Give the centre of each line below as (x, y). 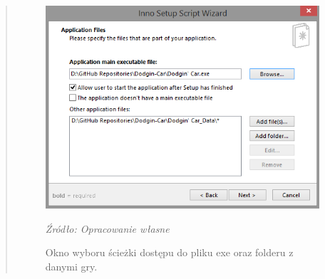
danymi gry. (71, 266)
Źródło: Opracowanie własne (107, 228)
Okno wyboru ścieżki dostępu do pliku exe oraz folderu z (169, 252)
